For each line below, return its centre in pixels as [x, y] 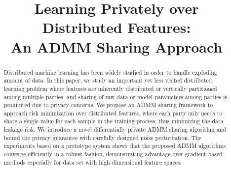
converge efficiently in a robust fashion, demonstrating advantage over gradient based [113, 154]
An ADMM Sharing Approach [116, 46]
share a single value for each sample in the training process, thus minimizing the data [114, 121]
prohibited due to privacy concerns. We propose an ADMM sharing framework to [108, 105]
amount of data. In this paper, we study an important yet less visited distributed [108, 80]
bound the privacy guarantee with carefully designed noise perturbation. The [103, 137]
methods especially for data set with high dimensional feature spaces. [93, 162]
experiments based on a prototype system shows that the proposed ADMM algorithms [115, 146]
